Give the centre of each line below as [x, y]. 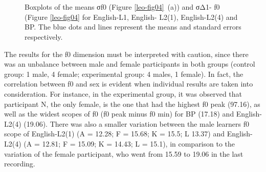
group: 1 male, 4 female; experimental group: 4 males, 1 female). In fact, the [124, 74]
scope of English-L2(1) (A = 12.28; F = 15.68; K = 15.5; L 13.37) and [115, 134]
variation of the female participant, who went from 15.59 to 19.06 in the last [124, 153]
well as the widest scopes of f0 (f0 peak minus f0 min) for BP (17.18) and [119, 114]
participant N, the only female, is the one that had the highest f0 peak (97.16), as [132, 104]
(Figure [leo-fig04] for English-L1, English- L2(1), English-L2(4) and [131, 17]
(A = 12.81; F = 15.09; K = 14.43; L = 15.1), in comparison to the [129, 143]
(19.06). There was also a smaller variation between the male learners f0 [136, 123]
